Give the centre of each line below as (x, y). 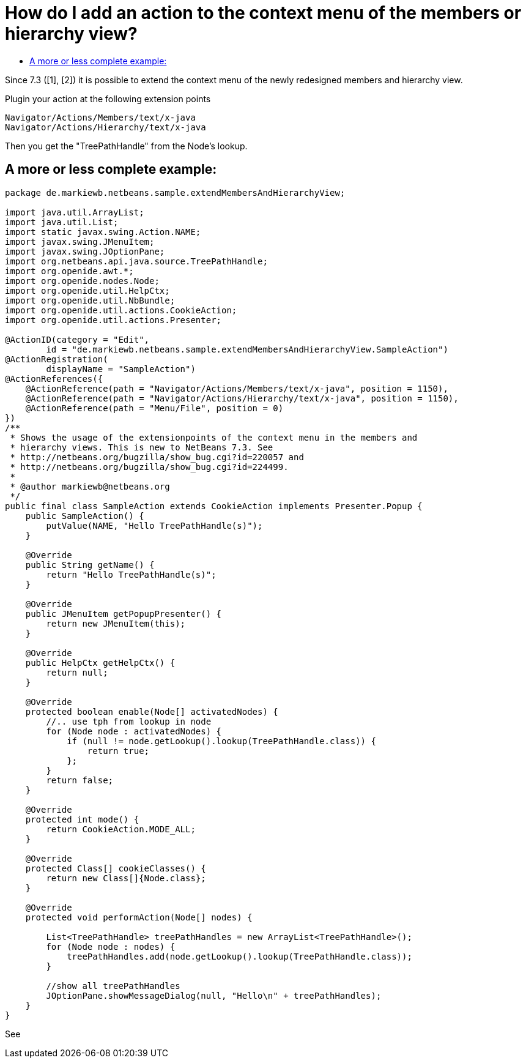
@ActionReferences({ (54, 379)
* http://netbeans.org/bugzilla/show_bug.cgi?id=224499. (149, 467)
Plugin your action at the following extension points (108, 99)
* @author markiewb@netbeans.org (90, 486)
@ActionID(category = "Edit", (77, 339)
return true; (118, 751)
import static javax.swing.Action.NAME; (103, 232)
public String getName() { (90, 565)
